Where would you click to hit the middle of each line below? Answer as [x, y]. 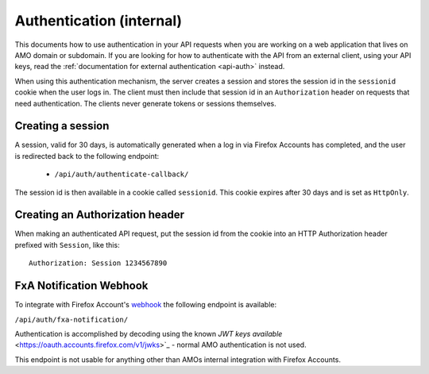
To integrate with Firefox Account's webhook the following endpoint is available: [146, 305]
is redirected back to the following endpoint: [87, 156]
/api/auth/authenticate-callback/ [122, 174]
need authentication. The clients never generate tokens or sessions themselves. [146, 103]
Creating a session [62, 126]
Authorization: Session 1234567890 [98, 263]
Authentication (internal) [99, 21]
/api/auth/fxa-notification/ [71, 319]
